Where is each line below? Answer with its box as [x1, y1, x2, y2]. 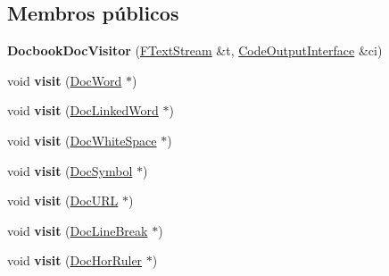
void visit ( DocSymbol [7, 161, 133, 180]
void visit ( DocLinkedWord [7, 101, 159, 120]
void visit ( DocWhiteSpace [7, 130, 157, 149]
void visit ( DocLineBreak [7, 221, 148, 239]
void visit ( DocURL [7, 191, 119, 210]
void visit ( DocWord [7, 71, 122, 89]
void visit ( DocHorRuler [7, 251, 143, 270]
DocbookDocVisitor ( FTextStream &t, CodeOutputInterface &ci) [7, 41, 383, 60]
